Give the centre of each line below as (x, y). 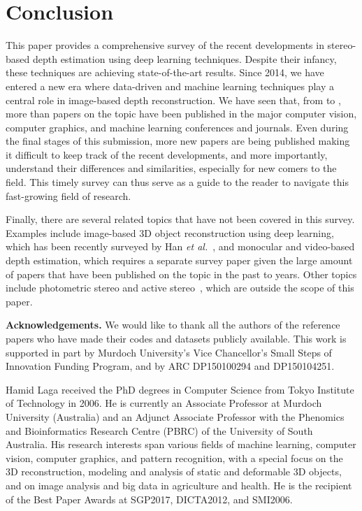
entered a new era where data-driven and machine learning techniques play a (170, 86)
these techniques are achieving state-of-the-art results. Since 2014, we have (165, 72)
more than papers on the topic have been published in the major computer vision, (181, 114)
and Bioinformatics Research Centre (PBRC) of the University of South (159, 430)
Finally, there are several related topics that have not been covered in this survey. (180, 219)
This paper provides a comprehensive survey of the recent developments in (165, 45)
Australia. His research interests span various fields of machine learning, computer (181, 444)
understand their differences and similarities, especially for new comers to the (171, 168)
